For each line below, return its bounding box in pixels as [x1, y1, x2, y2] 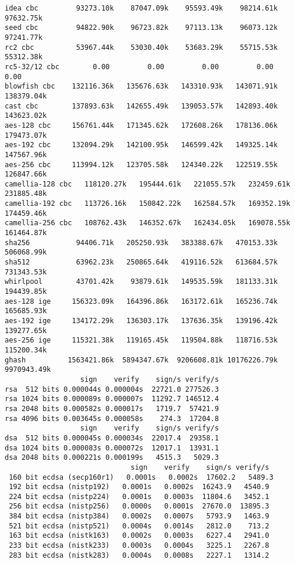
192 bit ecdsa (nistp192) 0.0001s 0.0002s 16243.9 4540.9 [9, 483, 270, 491]
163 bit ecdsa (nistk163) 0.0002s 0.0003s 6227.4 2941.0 [9, 531, 270, 540]
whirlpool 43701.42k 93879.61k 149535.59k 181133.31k [5, 277, 278, 286]
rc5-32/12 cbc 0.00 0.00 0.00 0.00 [5, 62, 274, 71]
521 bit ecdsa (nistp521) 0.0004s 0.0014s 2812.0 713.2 [9, 521, 270, 530]
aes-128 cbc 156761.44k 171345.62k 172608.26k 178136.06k [5, 121, 278, 130]
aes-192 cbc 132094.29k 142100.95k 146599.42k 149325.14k [5, 141, 278, 150]
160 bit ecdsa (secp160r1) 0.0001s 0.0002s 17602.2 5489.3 [9, 473, 274, 481]
